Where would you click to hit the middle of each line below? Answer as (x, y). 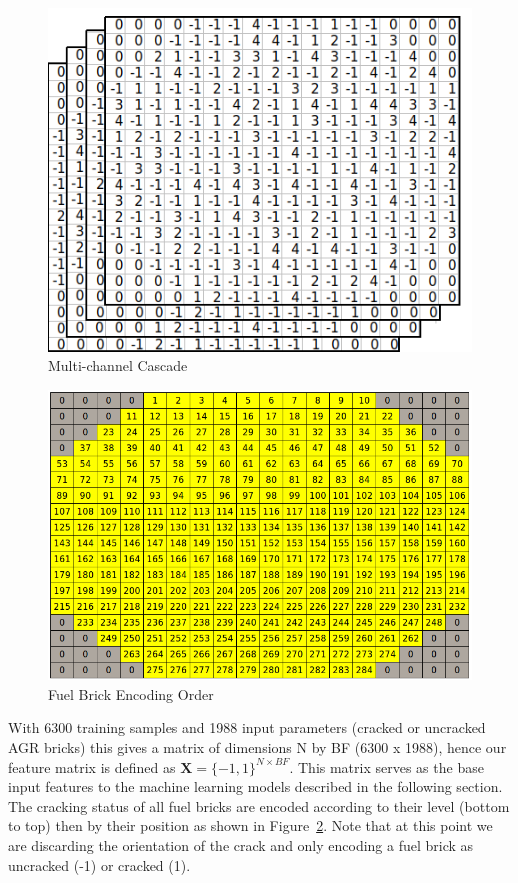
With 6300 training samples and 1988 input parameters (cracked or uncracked (247, 727)
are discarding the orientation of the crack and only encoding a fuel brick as (241, 844)
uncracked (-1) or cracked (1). (99, 864)
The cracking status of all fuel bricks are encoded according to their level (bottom (259, 805)
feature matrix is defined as (92, 766)
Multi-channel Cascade (118, 365)
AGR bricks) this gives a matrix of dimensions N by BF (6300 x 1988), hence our (257, 747)
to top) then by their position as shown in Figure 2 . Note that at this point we (250, 825)
